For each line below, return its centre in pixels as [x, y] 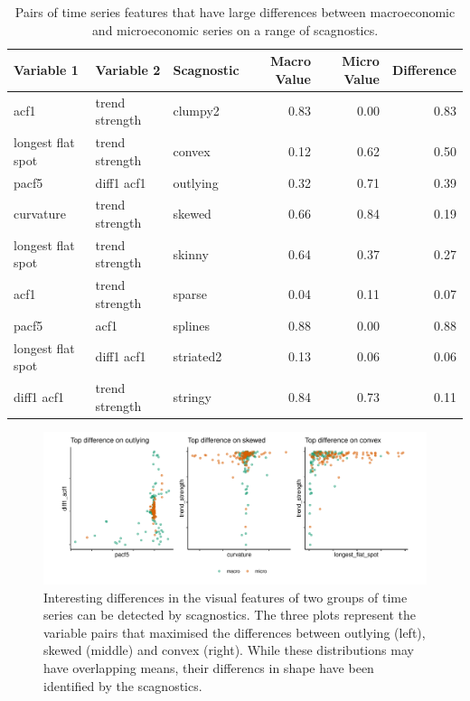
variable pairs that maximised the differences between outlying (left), [235, 632]
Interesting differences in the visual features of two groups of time [226, 597]
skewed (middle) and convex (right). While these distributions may [229, 650]
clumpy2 [196, 111]
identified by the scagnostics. [123, 685]
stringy [192, 396]
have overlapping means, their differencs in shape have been [209, 667]
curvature [40, 214]
